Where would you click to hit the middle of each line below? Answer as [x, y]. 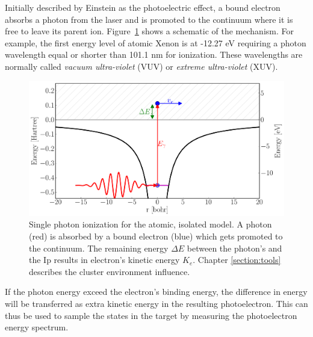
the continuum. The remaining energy [99, 248]
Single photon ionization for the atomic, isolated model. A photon [150, 224]
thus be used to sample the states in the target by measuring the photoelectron [151, 315]
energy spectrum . [37, 327]
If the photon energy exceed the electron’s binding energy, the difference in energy [156, 292]
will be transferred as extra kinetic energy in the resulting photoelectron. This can [156, 303]
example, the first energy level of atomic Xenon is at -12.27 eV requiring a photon [156, 42]
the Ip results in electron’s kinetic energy [104, 260]
